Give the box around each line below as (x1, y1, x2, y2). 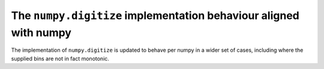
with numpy (11, 26, 72, 39)
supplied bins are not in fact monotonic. (11, 55, 109, 62)
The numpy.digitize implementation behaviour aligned (11, 9, 299, 22)
